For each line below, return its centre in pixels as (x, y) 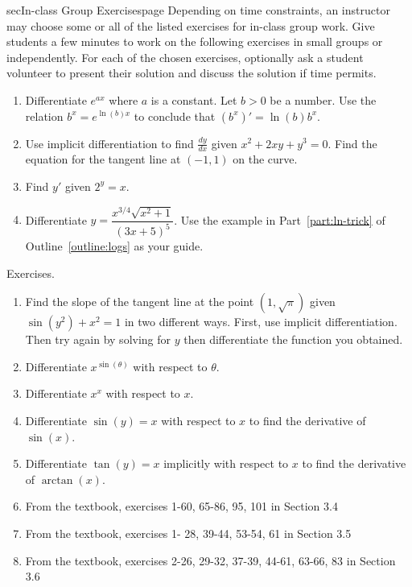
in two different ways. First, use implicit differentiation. (261, 322)
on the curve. (265, 159)
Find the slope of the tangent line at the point (140, 302)
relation (44, 116)
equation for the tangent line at (103, 159)
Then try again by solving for (98, 339)
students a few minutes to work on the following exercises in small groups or (195, 41)
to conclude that (175, 116)
